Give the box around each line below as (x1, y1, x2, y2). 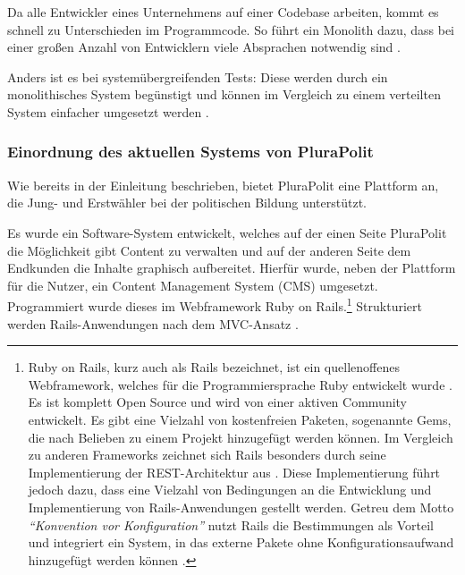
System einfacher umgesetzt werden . (7, 102, 209, 121)
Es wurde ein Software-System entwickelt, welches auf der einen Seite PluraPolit (7, 223, 447, 241)
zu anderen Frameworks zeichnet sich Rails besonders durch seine (28, 445, 386, 464)
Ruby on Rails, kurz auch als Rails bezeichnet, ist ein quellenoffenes (28, 358, 400, 376)
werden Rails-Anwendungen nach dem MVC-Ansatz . (7, 314, 299, 333)
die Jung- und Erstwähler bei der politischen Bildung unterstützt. (7, 193, 367, 212)
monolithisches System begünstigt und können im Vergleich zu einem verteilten (7, 85, 441, 104)
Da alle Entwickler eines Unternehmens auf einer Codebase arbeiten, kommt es (7, 3, 439, 21)
